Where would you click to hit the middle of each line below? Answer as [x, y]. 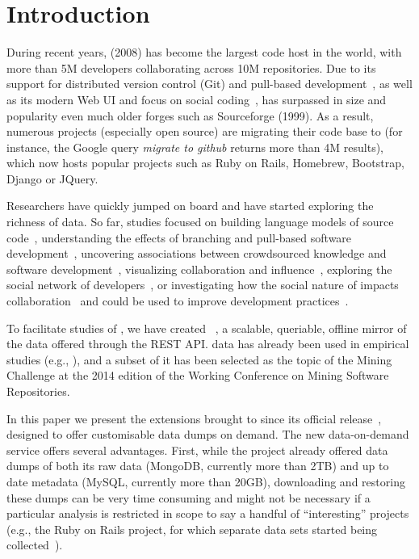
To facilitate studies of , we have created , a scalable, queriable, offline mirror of [207, 328]
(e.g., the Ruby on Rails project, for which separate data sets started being [192, 529]
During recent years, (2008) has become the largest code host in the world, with [204, 52]
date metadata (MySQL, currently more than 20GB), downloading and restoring [206, 481]
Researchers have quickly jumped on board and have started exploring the [190, 206]
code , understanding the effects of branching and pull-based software [179, 237]
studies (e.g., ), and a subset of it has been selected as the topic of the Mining [199, 359]
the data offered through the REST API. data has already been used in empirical [208, 344]
